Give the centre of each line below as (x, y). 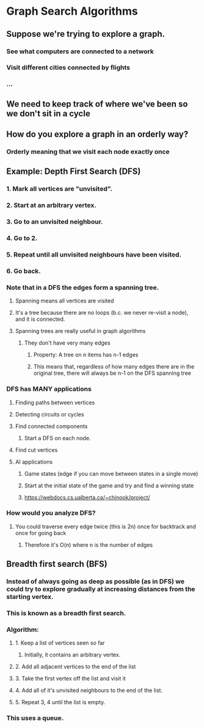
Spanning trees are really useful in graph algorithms (80, 331)
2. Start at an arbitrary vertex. (51, 205)
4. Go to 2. (22, 238)
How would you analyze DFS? (51, 513)
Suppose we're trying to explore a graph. (86, 34)
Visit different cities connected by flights (68, 67)
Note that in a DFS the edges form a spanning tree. (83, 287)
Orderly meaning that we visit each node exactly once (88, 152)
